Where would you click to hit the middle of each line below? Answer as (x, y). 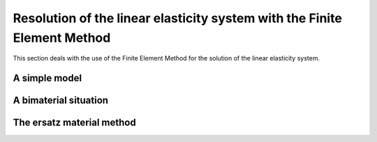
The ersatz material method (74, 123)
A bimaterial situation (60, 101)
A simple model (47, 78)
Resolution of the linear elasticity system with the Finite (177, 18)
